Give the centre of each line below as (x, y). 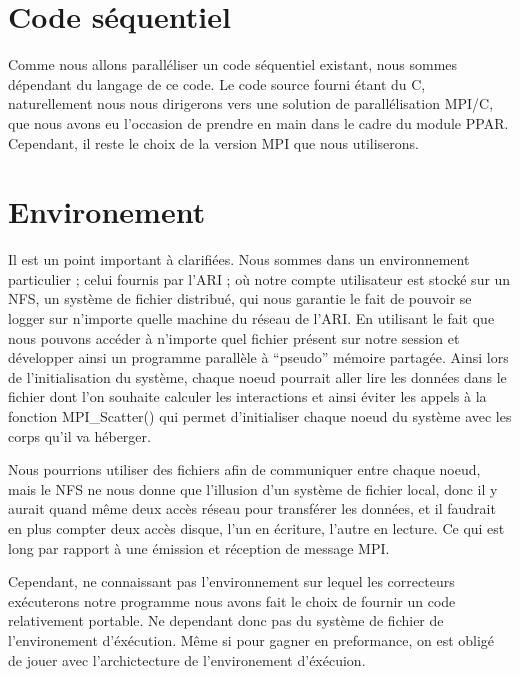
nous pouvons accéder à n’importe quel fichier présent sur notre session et (234, 337)
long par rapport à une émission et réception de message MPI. (199, 547)
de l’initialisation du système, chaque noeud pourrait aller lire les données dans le (257, 376)
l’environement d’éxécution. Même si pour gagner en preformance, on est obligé (251, 639)
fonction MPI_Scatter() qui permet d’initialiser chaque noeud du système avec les (260, 415)
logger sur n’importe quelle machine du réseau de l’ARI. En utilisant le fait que (251, 318)
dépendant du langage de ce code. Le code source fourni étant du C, (217, 83)
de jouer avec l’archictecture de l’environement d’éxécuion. (187, 659)
